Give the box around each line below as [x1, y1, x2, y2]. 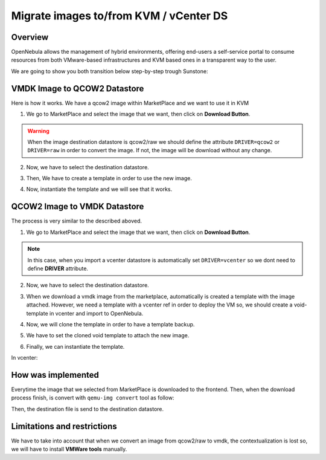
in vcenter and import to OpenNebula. [49, 309, 144, 317]
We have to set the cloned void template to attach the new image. [26, 332, 190, 339]
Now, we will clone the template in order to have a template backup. [26, 320, 195, 328]
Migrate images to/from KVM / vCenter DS [11, 9, 228, 22]
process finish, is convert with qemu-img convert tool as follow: [11, 394, 174, 401]
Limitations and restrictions [11, 421, 117, 432]
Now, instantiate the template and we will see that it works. [26, 186, 172, 193]
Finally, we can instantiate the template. [26, 343, 125, 350]
